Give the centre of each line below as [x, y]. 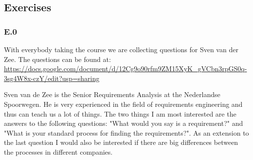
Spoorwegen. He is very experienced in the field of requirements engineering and [123, 104]
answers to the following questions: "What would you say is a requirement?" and [124, 123]
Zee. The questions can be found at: [57, 59]
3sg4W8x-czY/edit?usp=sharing [52, 78]
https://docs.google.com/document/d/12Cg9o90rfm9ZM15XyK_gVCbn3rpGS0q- [126, 69]
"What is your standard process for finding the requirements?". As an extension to [126, 132]
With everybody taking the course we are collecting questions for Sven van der [121, 49]
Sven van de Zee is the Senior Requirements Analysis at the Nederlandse [112, 94]
